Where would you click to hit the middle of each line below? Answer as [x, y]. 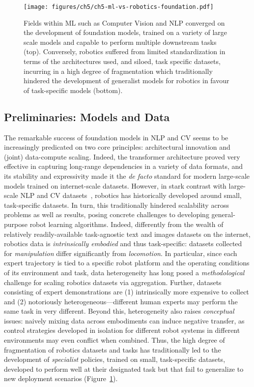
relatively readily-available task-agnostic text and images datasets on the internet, [127, 234]
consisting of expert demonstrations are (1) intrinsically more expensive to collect [127, 292]
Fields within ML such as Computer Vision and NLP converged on [124, 22]
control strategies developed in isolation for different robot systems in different [122, 330]
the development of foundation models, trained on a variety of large [125, 32]
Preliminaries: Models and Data [87, 116]
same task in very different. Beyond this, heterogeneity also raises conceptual [119, 311]
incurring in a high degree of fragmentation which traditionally [118, 71]
